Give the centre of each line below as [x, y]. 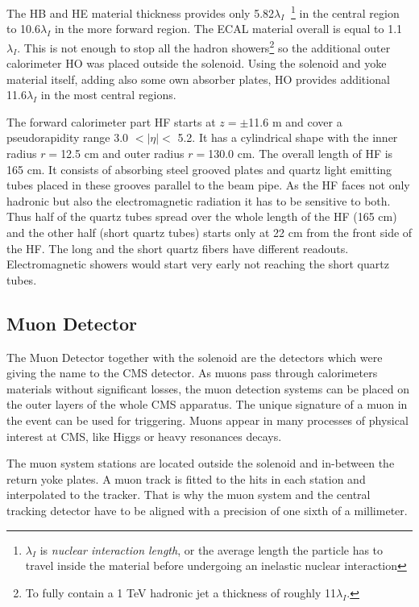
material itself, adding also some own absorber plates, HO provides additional [198, 79]
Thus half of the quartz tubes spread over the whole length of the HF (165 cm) [202, 216]
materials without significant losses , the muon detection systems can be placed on [208, 388]
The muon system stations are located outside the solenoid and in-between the [201, 463]
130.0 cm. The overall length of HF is [301, 154]
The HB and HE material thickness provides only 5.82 [141, 12]
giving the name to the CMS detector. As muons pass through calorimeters [192, 373]
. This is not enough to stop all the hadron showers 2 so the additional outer [204, 46]
